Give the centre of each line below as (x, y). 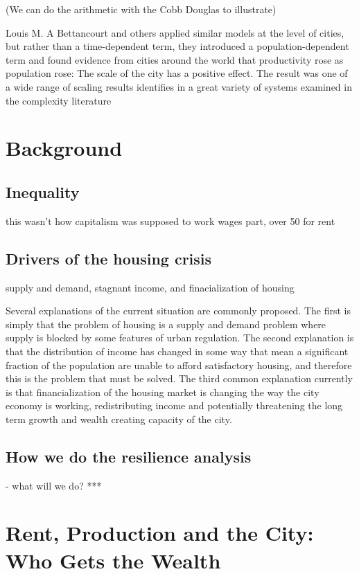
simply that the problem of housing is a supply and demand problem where (166, 324)
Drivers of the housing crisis (109, 258)
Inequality (43, 191)
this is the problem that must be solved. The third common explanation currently (179, 378)
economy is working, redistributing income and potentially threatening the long (174, 405)
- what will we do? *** (54, 485)
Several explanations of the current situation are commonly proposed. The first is (178, 311)
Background (64, 148)
